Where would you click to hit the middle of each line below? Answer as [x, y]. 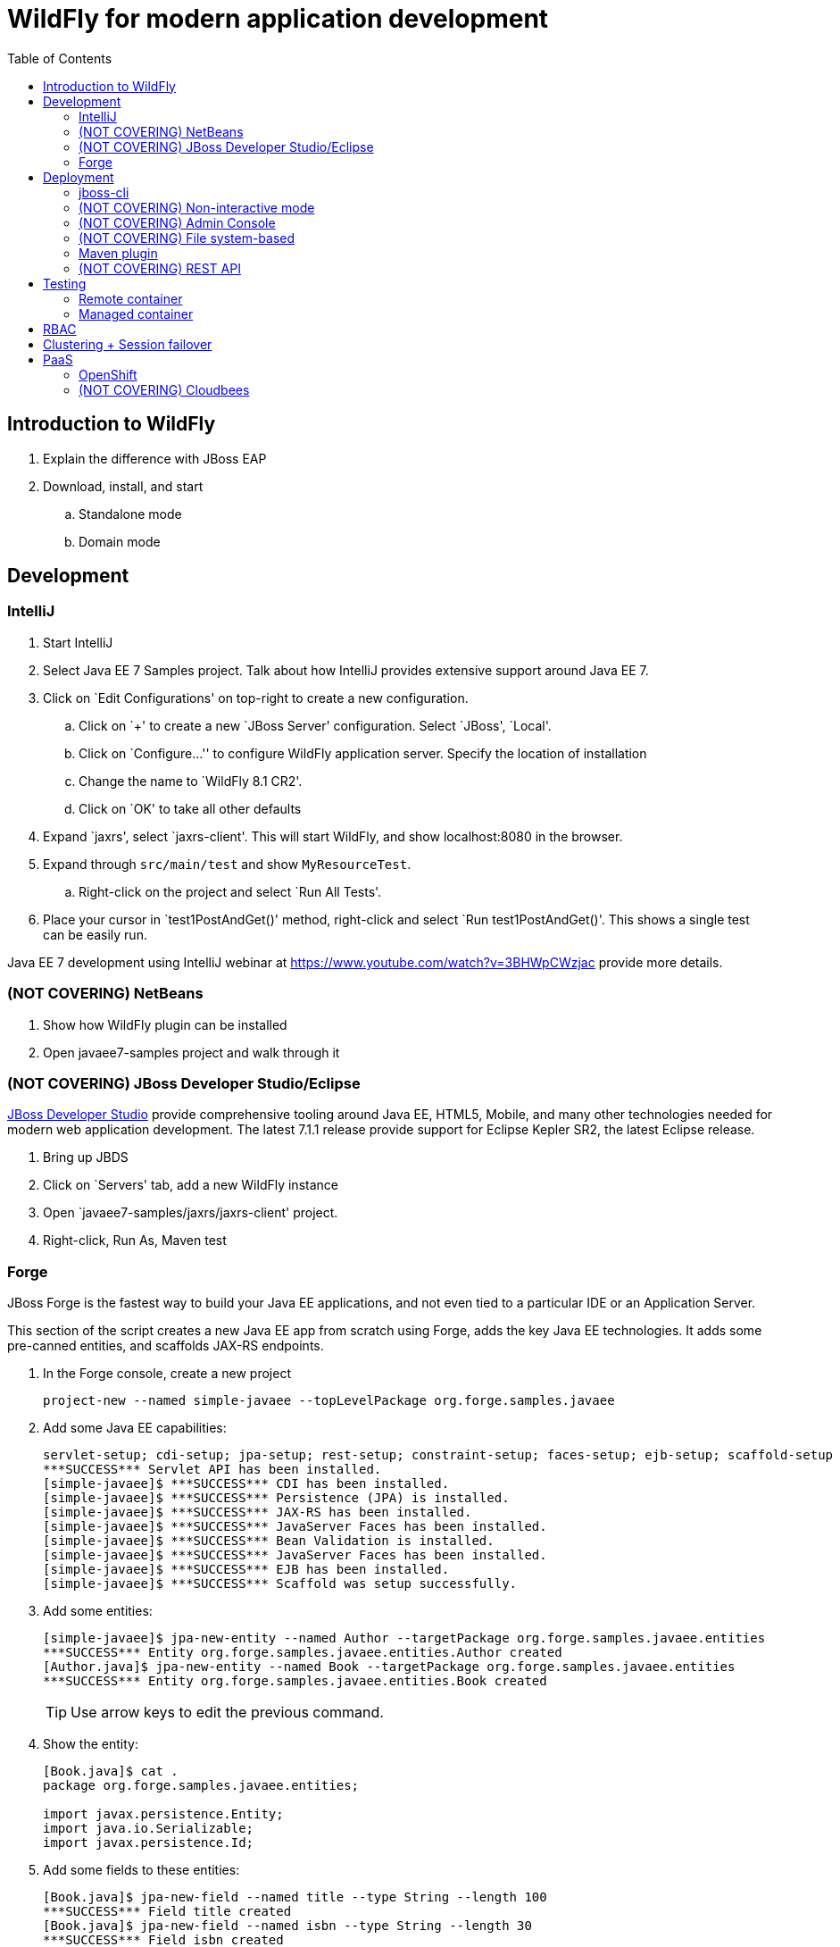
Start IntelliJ [78, 642]
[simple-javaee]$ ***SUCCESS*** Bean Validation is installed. [269, 1541]
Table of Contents [60, 58]
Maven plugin [118, 253]
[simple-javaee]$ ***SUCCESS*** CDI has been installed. [246, 1484]
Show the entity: [91, 1744]
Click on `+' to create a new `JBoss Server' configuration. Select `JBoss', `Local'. [315, 725]
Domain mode [120, 541]
